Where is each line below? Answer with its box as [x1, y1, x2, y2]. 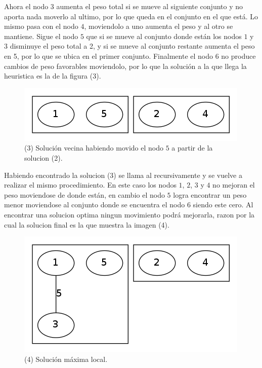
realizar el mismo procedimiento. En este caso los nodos [4, 179, 177, 190]
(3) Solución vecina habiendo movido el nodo [24, 142, 163, 153]
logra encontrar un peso [173, 189, 247, 200]
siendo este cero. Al [193, 199, 253, 210]
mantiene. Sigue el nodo [4, 30, 78, 41]
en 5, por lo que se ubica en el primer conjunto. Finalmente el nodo [4, 50, 213, 61]
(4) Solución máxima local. [24, 353, 108, 364]
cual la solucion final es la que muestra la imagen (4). [4, 219, 169, 230]
